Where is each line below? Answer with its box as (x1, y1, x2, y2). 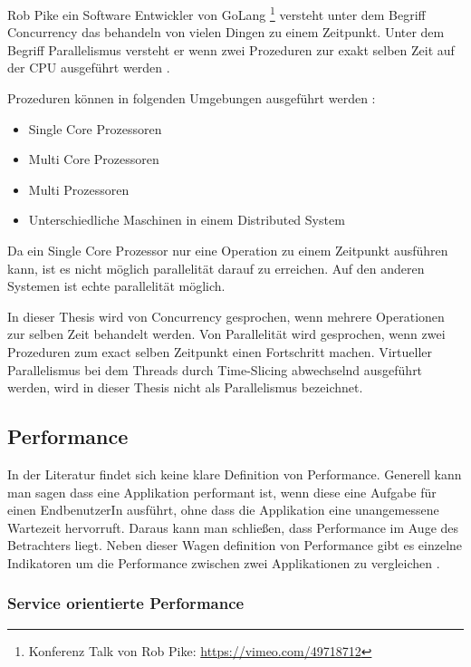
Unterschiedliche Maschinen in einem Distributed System (28, 210, 345, 229)
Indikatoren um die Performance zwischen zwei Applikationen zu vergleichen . (7, 553, 440, 572)
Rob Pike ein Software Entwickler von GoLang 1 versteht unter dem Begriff (7, 3, 426, 24)
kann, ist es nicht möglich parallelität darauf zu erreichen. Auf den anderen (7, 258, 425, 277)
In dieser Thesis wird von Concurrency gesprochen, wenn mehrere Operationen (7, 306, 445, 325)
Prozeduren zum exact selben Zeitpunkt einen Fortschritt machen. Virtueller (7, 342, 433, 361)
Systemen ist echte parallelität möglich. (7, 276, 226, 295)
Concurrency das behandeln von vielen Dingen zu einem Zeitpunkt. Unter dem (7, 23, 445, 42)
